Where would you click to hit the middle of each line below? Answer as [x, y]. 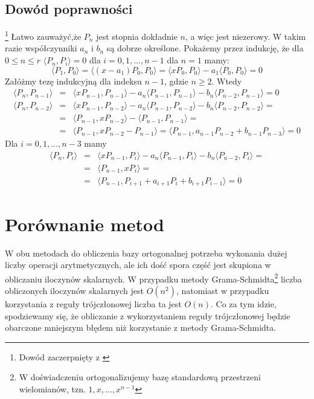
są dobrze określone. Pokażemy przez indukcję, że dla [205, 48]
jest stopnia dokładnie [137, 36]
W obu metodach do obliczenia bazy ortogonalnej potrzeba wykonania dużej [146, 253]
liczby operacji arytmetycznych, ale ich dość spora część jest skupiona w [138, 265]
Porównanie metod [85, 224]
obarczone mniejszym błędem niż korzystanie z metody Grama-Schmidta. [141, 327]
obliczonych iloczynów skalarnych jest [75, 291]
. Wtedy [227, 81]
